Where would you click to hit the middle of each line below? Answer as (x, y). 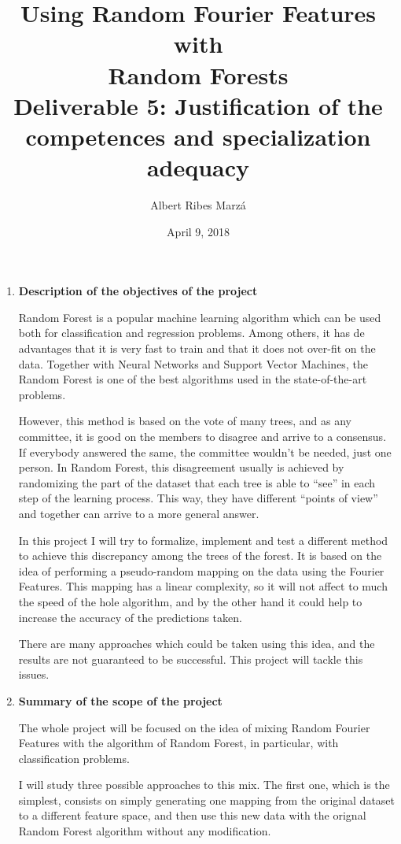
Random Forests (198, 74)
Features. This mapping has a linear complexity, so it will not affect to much (203, 586)
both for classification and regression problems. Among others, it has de (191, 333)
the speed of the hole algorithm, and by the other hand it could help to (190, 601)
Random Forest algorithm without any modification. (145, 831)
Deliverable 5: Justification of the (198, 105)
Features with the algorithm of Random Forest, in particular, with (178, 743)
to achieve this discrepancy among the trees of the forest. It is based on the (200, 555)
